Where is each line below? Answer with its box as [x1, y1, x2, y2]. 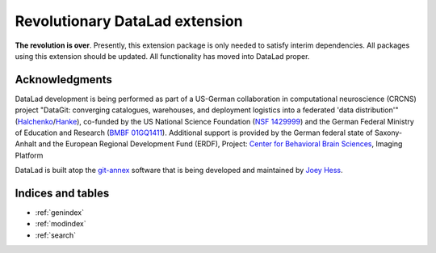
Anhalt [15, 139, 37, 149]
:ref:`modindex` [35, 219, 86, 229]
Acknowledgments [15, 73, 113, 86]
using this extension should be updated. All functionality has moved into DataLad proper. [15, 51, 310, 61]
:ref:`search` [35, 230, 77, 240]
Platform [15, 150, 44, 160]
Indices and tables [15, 187, 110, 200]
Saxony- [374, 128, 403, 137]
